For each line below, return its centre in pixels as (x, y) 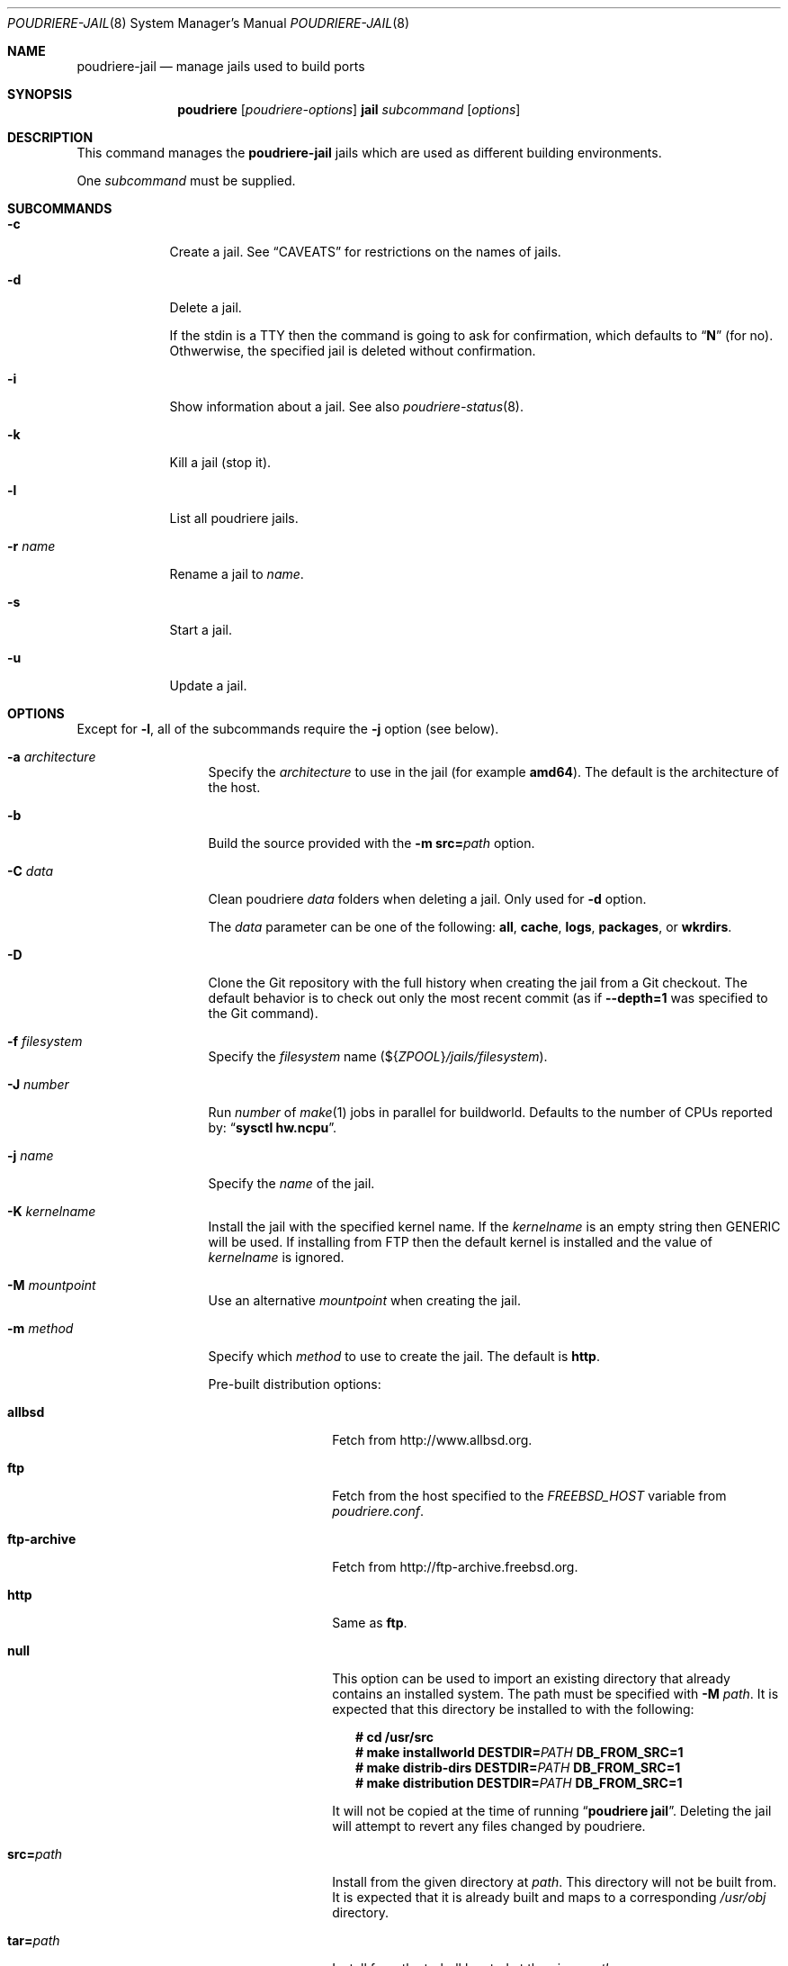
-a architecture (52, 757)
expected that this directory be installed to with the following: (513, 1709)
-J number (38, 1084)
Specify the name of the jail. (291, 1183)
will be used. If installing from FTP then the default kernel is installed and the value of (460, 1242)
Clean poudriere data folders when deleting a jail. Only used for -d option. (427, 899)
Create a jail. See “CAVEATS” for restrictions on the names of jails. (365, 252)
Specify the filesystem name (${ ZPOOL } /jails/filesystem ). (378, 1056)
